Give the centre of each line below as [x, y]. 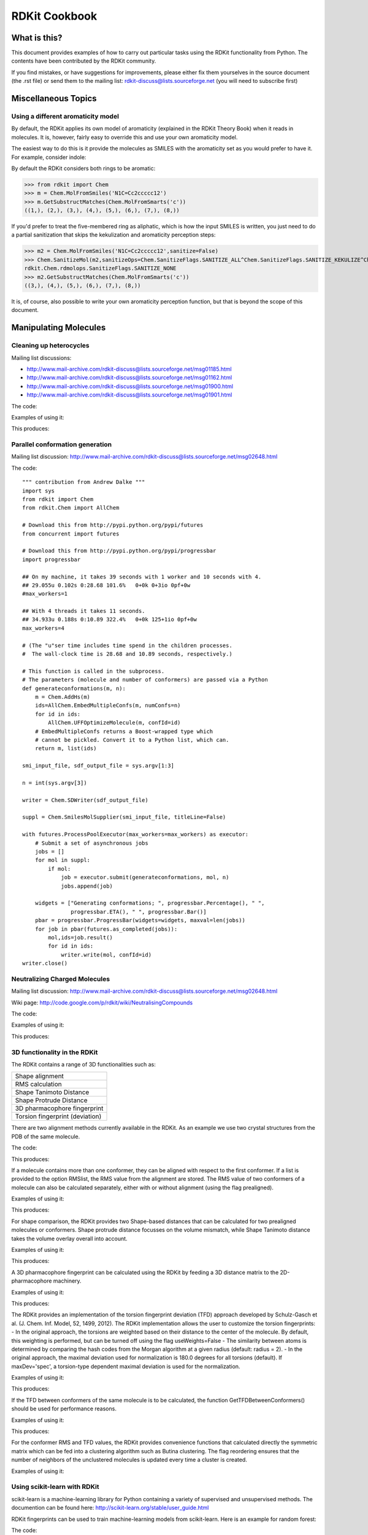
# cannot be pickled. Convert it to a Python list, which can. [132, 740]
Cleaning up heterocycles [50, 346]
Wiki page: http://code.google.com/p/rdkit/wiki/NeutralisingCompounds [102, 1002]
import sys [39, 491]
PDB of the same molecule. [46, 1137]
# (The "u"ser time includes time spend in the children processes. [127, 645]
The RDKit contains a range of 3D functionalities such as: [83, 1064]
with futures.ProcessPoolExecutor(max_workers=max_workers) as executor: [136, 834]
